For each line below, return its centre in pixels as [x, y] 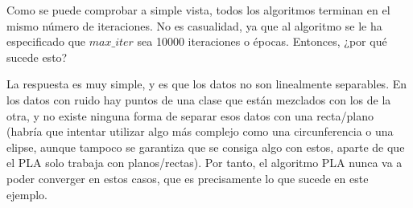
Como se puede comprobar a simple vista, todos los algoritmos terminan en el [198, 10]
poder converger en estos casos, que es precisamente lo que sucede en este [188, 178]
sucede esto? [37, 57]
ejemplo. [27, 194]
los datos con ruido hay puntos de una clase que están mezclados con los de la [199, 99]
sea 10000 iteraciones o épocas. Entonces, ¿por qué [262, 41]
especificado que [46, 41]
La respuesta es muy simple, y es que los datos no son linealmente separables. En [206, 84]
